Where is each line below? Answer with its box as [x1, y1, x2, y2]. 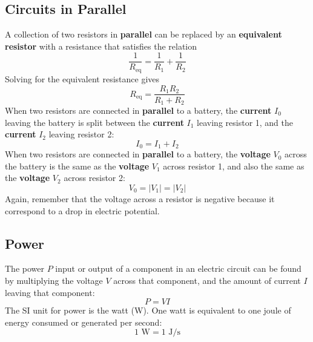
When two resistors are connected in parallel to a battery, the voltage [5, 148, 271, 160]
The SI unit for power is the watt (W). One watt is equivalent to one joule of [5, 304, 291, 317]
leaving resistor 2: [48, 128, 114, 140]
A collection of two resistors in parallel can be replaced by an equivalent [5, 28, 282, 41]
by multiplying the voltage [5, 274, 103, 287]
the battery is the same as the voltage [5, 159, 150, 172]
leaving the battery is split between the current [5, 116, 184, 128]
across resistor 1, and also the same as [163, 159, 305, 172]
